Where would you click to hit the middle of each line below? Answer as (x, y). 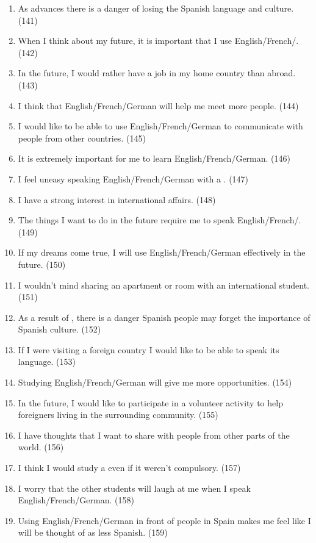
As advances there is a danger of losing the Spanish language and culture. (156, 8)
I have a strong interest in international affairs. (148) (117, 199)
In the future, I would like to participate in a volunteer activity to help (150, 402)
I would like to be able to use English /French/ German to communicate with (160, 126)
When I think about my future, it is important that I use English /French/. (158, 41)
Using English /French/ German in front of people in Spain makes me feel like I (164, 520)
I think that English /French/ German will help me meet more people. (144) (158, 105)
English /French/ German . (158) (76, 500)
